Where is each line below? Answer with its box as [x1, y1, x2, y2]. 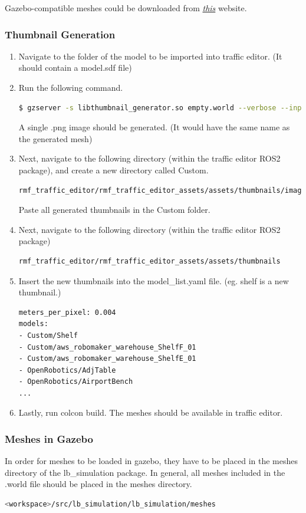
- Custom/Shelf [18, 331, 78, 340]
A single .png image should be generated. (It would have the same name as [18, 121, 290, 133]
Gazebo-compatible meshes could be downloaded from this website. [5, 2, 247, 14]
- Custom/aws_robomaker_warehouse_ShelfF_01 [18, 343, 196, 351]
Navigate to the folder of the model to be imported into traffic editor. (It [18, 50, 282, 62]
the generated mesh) [18, 132, 93, 144]
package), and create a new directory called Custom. [18, 163, 209, 176]
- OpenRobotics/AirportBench [18, 377, 133, 386]
